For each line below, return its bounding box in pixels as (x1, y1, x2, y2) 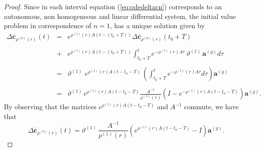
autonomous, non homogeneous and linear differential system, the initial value (4, 11, 236, 21)
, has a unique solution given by (110, 20, 205, 31)
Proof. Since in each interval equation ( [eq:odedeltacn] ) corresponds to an (4, 1, 222, 11)
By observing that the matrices (4, 101, 97, 112)
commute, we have (184, 101, 239, 112)
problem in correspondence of (4, 20, 91, 31)
